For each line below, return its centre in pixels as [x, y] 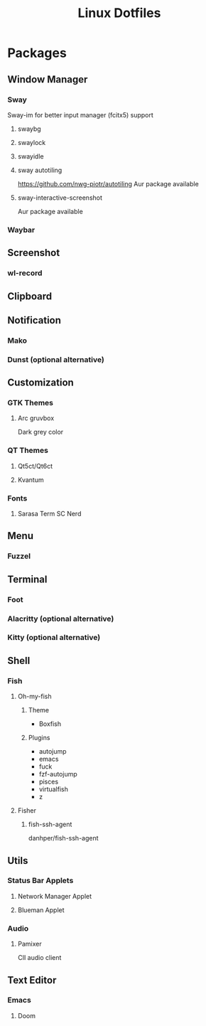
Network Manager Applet [55, 896]
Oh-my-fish [34, 696]
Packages [37, 53]
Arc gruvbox [36, 418]
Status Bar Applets [40, 881]
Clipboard [29, 296]
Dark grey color [40, 432]
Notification [34, 320]
